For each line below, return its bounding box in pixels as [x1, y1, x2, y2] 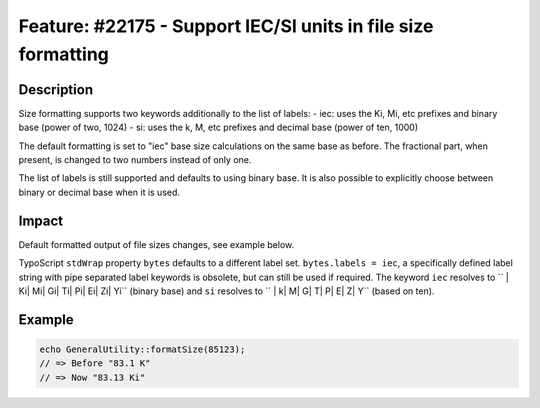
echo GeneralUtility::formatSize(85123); [39, 343, 246, 355]
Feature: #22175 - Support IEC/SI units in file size [18, 15, 434, 37]
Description [18, 81, 94, 98]
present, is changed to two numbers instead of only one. [18, 154, 252, 166]
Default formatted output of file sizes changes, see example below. [18, 238, 295, 250]
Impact [18, 212, 64, 229]
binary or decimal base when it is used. [18, 186, 180, 198]
